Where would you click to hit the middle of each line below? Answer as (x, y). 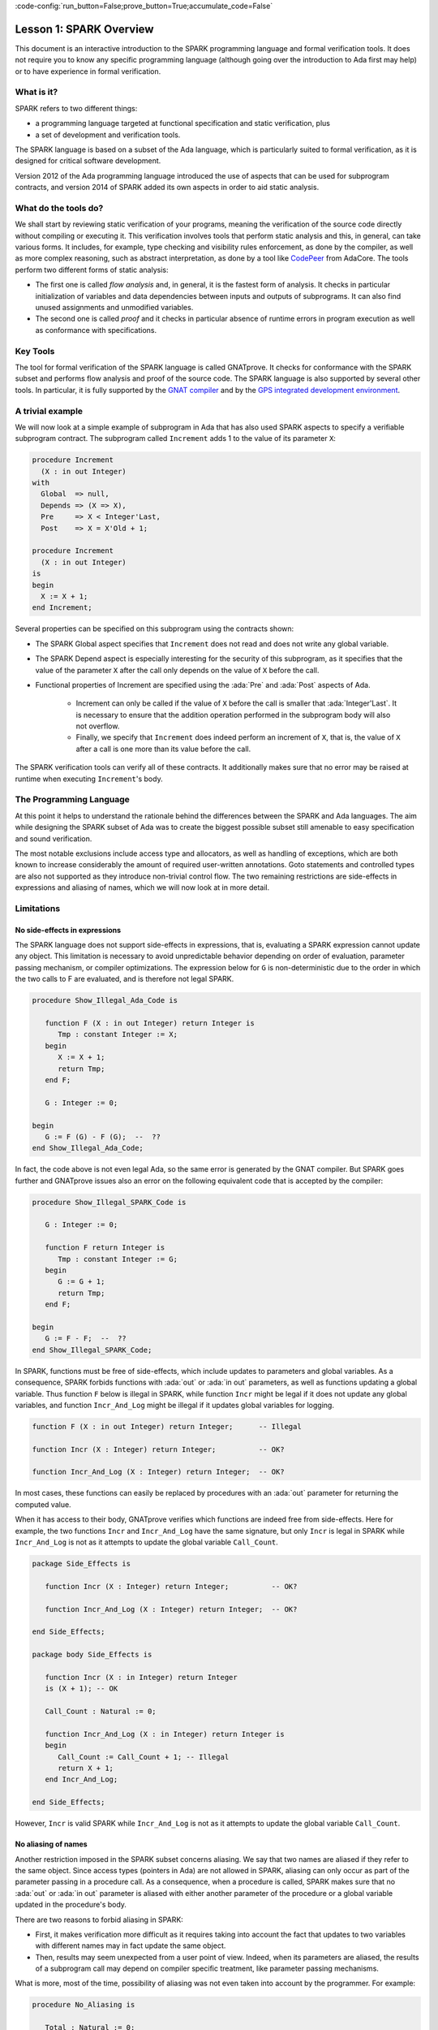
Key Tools (35, 351)
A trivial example (49, 411)
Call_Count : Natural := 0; (101, 1712)
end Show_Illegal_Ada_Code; (88, 1148)
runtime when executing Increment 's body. (89, 779)
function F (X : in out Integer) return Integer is (150, 1023)
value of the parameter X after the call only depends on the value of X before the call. (177, 670)
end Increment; (62, 608)
